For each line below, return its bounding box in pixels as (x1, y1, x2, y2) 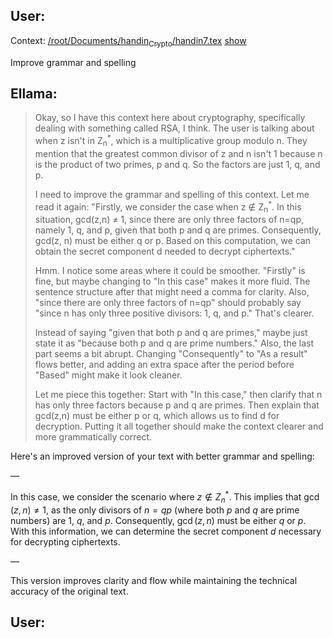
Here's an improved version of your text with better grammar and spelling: (10, 450, 315, 463)
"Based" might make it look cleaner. (34, 369, 183, 381)
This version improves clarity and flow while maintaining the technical (10, 574, 298, 586)
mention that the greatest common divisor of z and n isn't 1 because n (34, 147, 323, 159)
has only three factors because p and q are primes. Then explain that (34, 399, 320, 411)
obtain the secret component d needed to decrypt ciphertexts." (34, 245, 296, 258)
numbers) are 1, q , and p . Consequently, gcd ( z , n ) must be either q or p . (10, 514, 307, 526)
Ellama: (10, 85, 58, 102)
